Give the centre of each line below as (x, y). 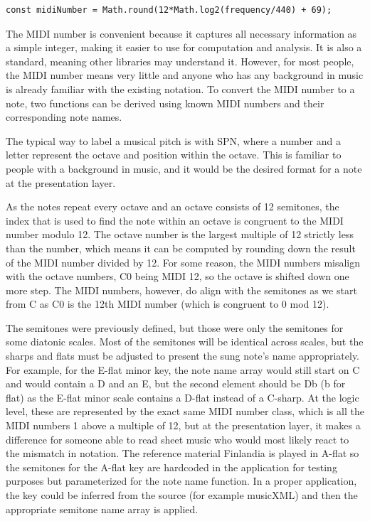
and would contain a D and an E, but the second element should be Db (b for (176, 383)
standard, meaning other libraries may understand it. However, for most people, (180, 61)
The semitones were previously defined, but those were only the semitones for (175, 327)
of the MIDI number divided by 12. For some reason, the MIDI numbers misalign (183, 262)
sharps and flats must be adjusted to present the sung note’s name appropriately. (183, 356)
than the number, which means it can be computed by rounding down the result (181, 248)
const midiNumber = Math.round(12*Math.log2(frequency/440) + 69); (169, 10)
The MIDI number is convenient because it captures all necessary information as (181, 33)
